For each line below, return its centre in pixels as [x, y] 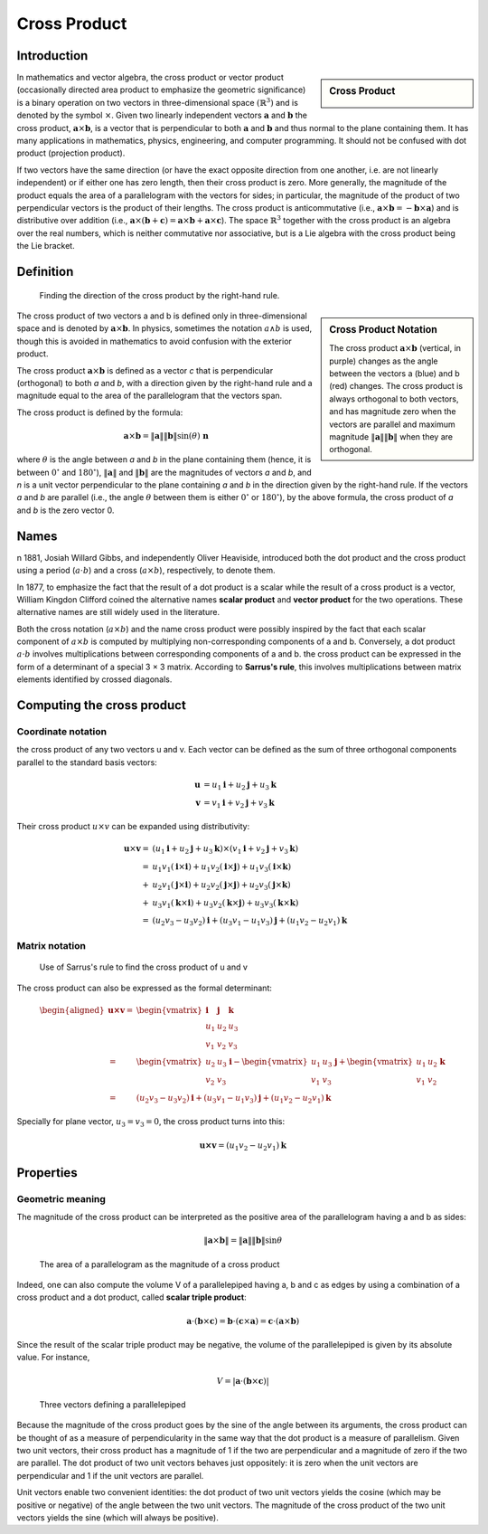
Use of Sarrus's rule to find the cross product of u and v [144, 967]
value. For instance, [53, 1358]
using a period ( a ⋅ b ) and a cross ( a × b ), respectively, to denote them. [146, 571]
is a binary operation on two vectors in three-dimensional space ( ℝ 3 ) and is [157, 102]
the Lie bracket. [46, 246]
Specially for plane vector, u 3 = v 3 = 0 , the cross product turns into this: [151, 1123]
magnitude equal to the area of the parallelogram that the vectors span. [150, 396]
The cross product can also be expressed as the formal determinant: [145, 988]
